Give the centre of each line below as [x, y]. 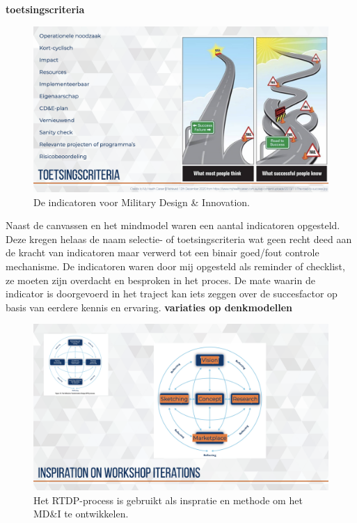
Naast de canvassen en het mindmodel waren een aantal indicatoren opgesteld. [173, 225]
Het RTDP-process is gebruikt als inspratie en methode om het [168, 500]
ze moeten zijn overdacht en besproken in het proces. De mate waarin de [160, 280]
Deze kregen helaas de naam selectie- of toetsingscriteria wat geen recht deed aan [179, 239]
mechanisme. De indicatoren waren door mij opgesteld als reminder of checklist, [175, 266]
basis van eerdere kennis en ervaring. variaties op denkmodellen [149, 307]
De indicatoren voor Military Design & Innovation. [142, 202]
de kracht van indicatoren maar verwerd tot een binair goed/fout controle [162, 252]
